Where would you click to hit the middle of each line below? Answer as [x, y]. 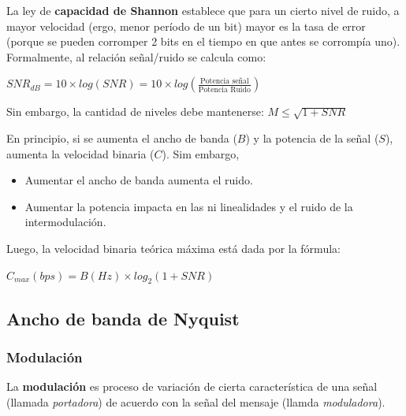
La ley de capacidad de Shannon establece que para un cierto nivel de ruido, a [203, 10]
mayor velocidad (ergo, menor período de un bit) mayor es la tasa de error [186, 26]
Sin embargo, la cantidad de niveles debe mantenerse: [135, 111]
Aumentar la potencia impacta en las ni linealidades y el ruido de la [189, 206]
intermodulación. [65, 222]
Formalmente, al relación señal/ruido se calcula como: [136, 56]
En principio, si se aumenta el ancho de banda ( [122, 137]
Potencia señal [225, 81]
